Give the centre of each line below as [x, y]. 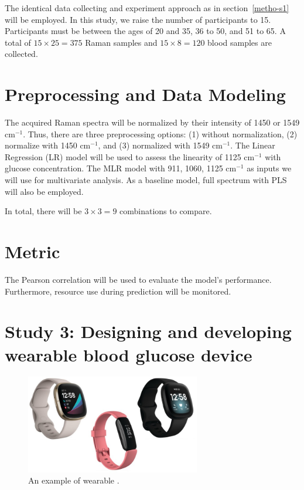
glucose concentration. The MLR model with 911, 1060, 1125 [114, 168]
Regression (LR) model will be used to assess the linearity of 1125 [123, 156]
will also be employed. [44, 191]
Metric [33, 251]
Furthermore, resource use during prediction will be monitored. [118, 291]
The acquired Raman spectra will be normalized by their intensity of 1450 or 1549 [152, 122]
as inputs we [269, 168]
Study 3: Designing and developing [148, 331]
